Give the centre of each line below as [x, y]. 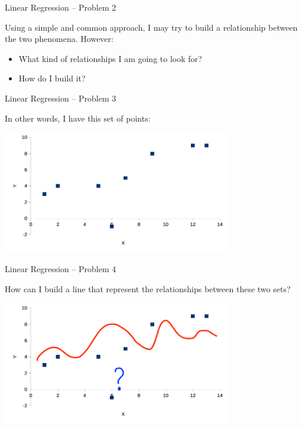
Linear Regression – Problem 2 [61, 7]
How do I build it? [52, 78]
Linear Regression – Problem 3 [61, 98]
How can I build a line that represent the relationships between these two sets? [148, 288]
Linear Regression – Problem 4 [61, 269]
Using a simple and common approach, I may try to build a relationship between [151, 27]
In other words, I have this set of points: [78, 118]
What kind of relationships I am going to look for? [110, 58]
